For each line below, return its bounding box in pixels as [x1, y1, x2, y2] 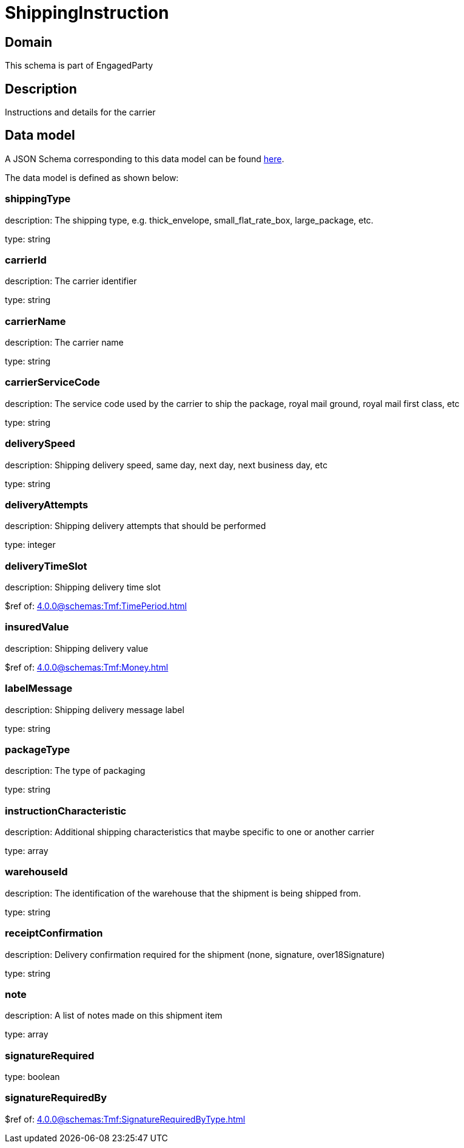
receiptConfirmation [5, 927, 103, 940]
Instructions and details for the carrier [5, 107, 156, 118]
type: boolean [5, 1071, 60, 1082]
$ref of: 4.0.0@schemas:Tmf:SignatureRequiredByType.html [5, 1113, 246, 1124]
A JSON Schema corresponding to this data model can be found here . [5, 153, 284, 164]
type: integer [5, 539, 56, 550]
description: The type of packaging [5, 765, 146, 776]
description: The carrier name [5, 337, 124, 348]
